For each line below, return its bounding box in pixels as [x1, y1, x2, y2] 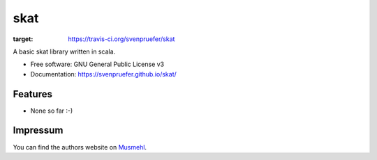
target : [13, 35, 34, 43]
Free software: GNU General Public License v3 [30, 60, 165, 69]
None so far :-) [30, 106, 73, 115]
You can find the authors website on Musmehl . [13, 143, 147, 151]
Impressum [13, 125, 64, 136]
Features [13, 88, 52, 100]
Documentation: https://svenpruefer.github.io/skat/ [30, 70, 177, 78]
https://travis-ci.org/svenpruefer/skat [68, 35, 175, 43]
